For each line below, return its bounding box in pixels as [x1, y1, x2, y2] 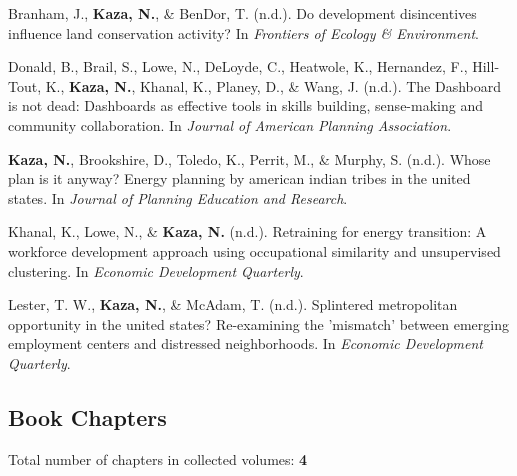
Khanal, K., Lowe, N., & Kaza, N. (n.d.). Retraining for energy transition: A [8, 221, 487, 242]
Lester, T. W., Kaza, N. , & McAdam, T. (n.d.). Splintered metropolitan [8, 294, 458, 315]
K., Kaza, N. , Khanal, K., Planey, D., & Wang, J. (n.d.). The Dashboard [45, 75, 502, 96]
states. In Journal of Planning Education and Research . [8, 187, 348, 208]
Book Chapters [8, 401, 167, 432]
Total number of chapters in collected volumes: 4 [8, 448, 308, 469]
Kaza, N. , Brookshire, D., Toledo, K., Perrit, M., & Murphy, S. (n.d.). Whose [8, 148, 491, 169]
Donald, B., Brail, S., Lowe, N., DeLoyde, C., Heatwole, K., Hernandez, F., [8, 56, 468, 77]
